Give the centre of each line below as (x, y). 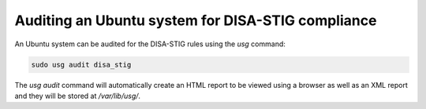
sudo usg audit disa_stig (81, 64)
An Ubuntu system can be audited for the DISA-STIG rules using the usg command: (150, 44)
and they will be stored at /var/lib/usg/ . (78, 96)
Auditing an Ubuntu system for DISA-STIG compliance (196, 20)
